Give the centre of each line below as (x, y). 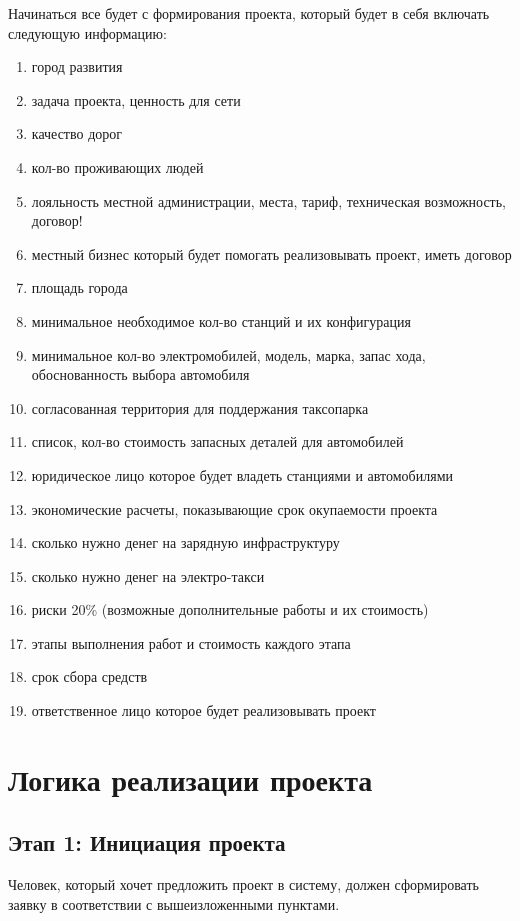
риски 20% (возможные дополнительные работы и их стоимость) (230, 609)
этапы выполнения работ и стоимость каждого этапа (191, 642)
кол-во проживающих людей (117, 166)
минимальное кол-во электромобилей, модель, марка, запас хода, (228, 354)
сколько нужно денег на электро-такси (148, 575)
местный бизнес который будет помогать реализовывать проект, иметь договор (271, 253)
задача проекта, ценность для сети (136, 99)
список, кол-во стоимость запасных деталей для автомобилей (217, 441)
